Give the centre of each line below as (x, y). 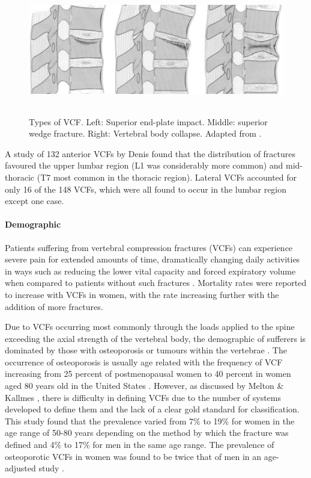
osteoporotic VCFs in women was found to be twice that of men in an (133, 456)
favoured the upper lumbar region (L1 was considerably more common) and (144, 165)
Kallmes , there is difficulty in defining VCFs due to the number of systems (143, 397)
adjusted (20, 468)
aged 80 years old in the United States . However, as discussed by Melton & (144, 386)
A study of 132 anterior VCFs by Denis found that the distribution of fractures (150, 153)
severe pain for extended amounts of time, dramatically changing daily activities (152, 259)
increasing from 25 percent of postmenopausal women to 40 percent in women (148, 374)
